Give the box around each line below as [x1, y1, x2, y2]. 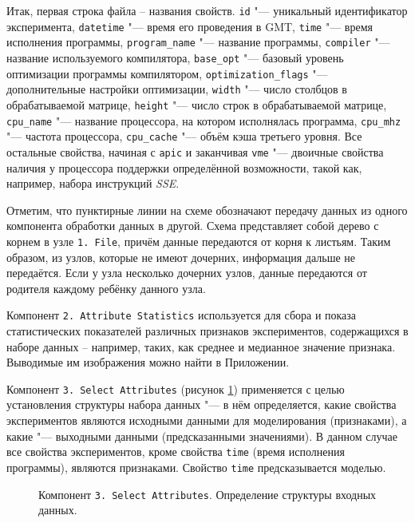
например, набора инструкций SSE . [6, 175, 180, 192]
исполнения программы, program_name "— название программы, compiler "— [6, 34, 390, 50]
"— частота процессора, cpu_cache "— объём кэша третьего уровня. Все [6, 128, 362, 145]
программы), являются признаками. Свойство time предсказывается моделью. [6, 458, 386, 475]
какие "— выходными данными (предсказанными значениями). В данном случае [6, 427, 397, 444]
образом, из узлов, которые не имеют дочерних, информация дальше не [6, 248, 356, 265]
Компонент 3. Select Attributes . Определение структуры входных [38, 485, 377, 502]
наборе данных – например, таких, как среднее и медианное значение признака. [6, 338, 396, 355]
